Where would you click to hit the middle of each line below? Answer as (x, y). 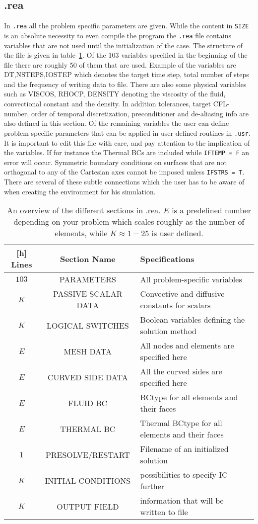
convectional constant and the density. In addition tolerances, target (108, 104)
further (152, 486)
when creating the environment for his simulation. (80, 191)
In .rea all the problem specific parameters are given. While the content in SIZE (127, 26)
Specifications (167, 259)
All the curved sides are (181, 371)
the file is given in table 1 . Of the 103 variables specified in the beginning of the (126, 55)
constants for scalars (175, 305)
